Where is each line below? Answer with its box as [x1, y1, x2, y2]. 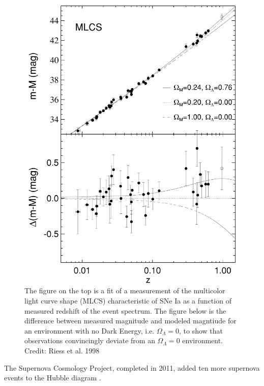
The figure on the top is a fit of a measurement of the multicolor [24, 285, 225, 296]
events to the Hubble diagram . [4, 372, 101, 383]
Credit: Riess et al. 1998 [24, 345, 100, 356]
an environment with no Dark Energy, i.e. [24, 325, 155, 336]
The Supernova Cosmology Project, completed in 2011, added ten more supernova [4, 362, 260, 373]
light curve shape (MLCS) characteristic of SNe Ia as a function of [24, 295, 231, 306]
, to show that [179, 325, 223, 336]
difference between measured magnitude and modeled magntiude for [24, 315, 237, 326]
